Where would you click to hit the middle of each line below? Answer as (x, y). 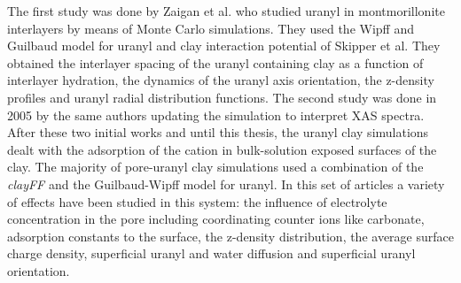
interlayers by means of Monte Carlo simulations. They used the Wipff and (211, 28)
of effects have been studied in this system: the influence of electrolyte (197, 201)
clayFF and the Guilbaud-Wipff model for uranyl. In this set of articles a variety (226, 184)
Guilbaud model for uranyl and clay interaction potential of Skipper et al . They (224, 46)
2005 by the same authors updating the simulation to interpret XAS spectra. (216, 115)
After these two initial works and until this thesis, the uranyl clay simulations (218, 132)
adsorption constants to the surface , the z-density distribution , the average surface (230, 236)
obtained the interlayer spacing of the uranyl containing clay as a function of (215, 62)
